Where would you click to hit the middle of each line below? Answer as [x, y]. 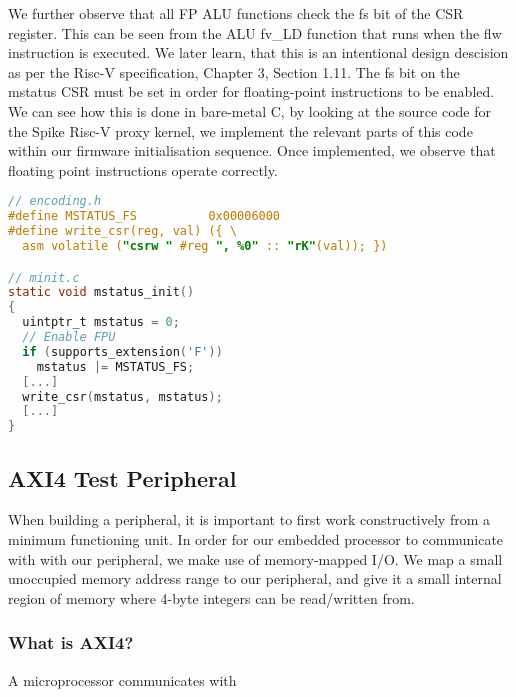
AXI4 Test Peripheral [122, 477]
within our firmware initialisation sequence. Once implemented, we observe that [252, 150]
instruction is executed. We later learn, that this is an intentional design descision [258, 52]
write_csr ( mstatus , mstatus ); [122, 396]
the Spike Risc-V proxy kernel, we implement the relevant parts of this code [240, 130]
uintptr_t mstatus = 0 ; [101, 322]
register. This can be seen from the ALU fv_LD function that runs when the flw [255, 32]
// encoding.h [55, 201]
